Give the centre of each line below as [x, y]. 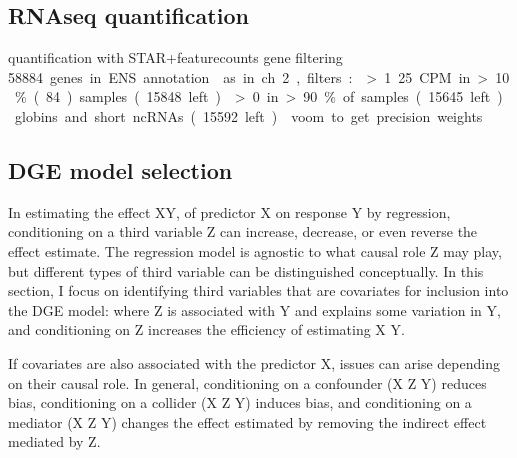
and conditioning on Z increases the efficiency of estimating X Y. [206, 329]
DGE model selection [120, 169]
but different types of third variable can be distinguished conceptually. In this [246, 270]
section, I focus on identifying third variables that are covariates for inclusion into [258, 290]
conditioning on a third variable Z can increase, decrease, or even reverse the [243, 231]
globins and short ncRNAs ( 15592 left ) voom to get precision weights [248, 115]
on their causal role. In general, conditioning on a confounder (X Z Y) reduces [247, 382]
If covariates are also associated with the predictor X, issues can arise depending [254, 362]
